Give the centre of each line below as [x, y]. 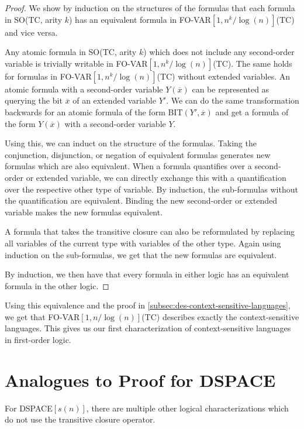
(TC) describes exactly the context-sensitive [220, 316]
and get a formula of [252, 111]
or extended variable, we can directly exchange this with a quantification [156, 177]
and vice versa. [31, 32]
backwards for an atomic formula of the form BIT [94, 111]
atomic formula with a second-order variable [84, 89]
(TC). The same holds [253, 63]
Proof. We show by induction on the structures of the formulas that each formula [150, 8]
